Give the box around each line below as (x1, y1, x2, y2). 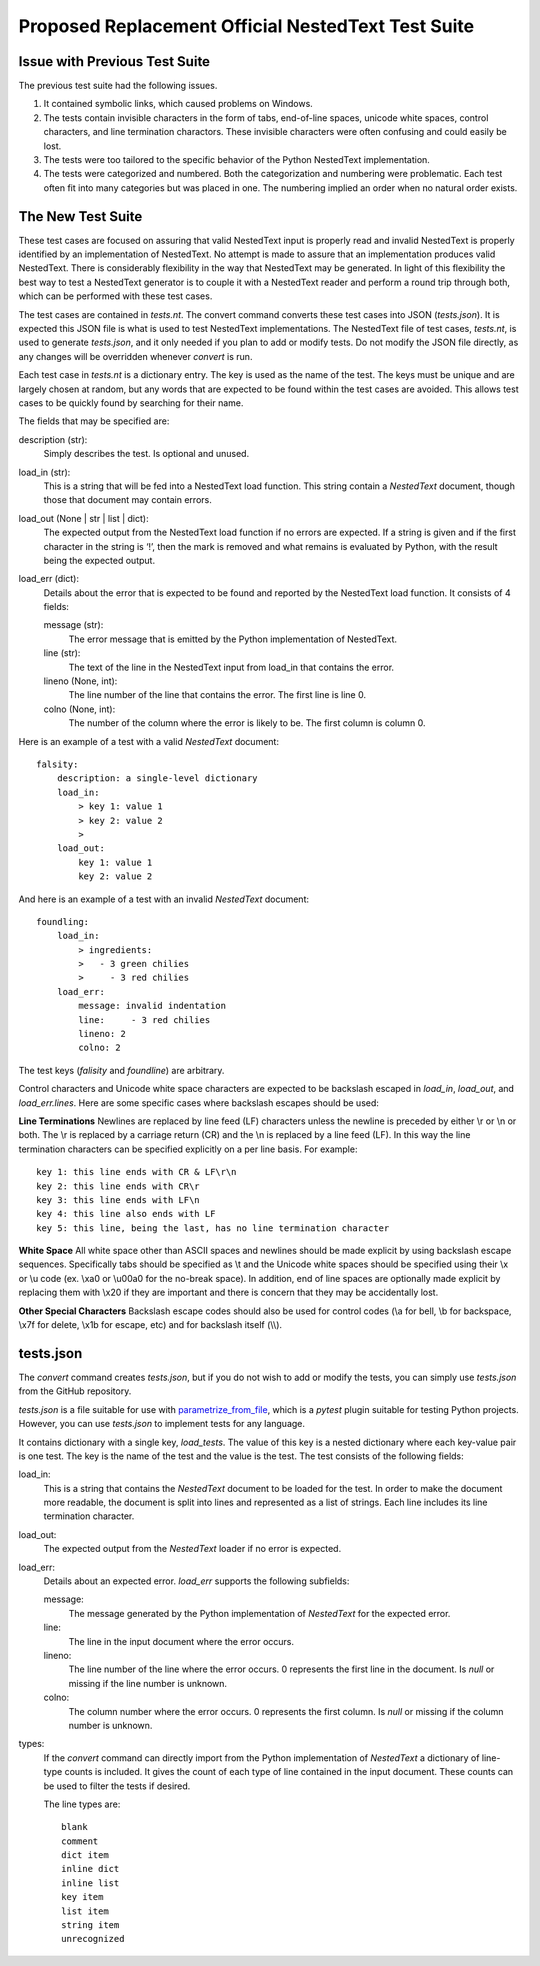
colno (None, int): (43, 703, 116, 715)
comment (61, 1835, 99, 1847)
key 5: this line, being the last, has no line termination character (36, 1222, 390, 1234)
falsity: (36, 758, 79, 770)
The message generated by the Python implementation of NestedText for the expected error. (68, 1607, 451, 1619)
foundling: (36, 916, 90, 927)
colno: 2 (78, 1042, 121, 1054)
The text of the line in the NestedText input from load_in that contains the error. (68, 661, 395, 673)
